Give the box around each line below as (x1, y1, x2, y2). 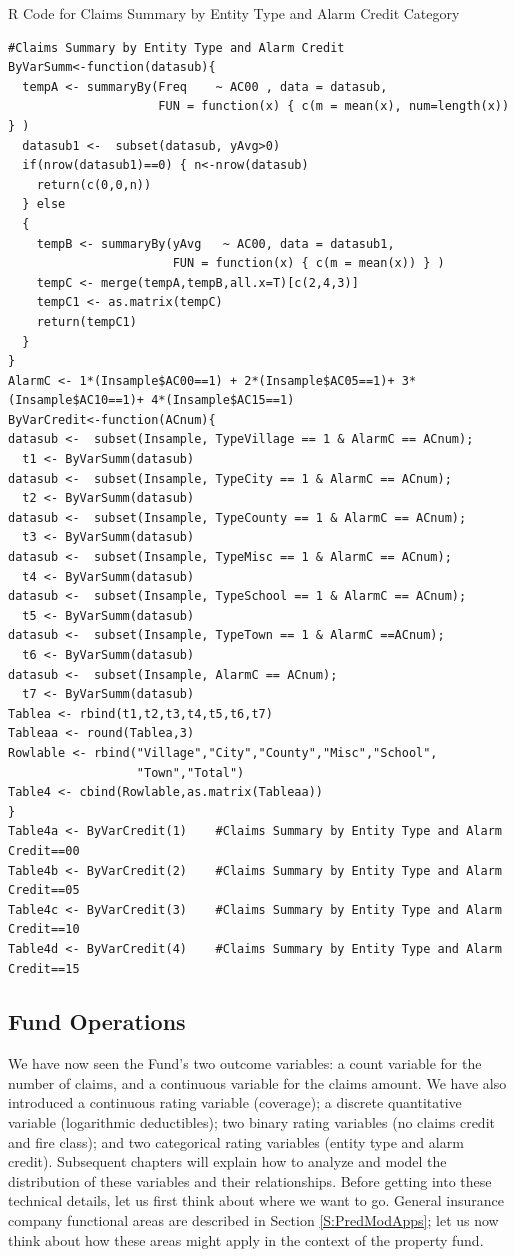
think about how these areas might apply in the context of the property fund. (8, 1229, 484, 1250)
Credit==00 (8, 843, 80, 858)
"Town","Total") (136, 765, 245, 780)
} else (22, 197, 66, 212)
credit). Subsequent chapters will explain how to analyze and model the (8, 1151, 447, 1172)
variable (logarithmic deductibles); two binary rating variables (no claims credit (8, 1112, 495, 1133)
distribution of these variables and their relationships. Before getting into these (8, 1170, 492, 1191)
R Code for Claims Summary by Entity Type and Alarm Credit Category (8, 3, 460, 23)
